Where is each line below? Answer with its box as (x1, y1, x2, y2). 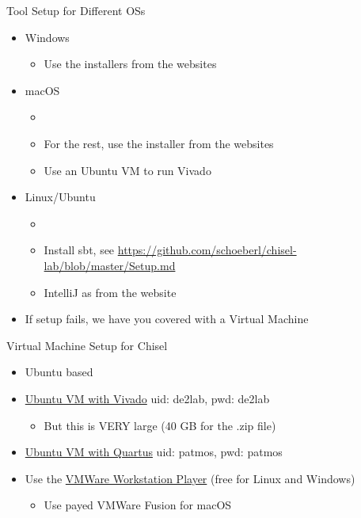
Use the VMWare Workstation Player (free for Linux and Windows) (25, 470, 355, 486)
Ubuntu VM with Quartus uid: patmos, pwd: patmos (25, 444, 283, 460)
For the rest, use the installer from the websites (44, 135, 274, 151)
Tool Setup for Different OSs (6, 2, 146, 18)
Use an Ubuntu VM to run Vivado (44, 162, 211, 178)
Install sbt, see (44, 242, 115, 258)
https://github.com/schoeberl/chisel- (117, 242, 297, 258)
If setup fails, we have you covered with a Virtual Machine (25, 310, 309, 327)
